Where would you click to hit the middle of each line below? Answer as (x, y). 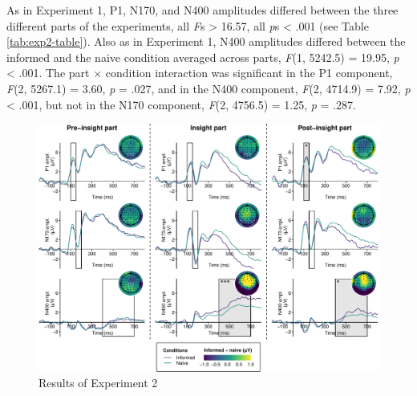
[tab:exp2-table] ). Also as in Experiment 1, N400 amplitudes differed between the (206, 41)
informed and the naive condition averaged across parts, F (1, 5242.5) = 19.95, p (203, 57)
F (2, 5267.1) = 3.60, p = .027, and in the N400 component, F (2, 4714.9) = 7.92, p (208, 88)
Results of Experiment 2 (98, 383)
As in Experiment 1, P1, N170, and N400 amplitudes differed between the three (202, 10)
